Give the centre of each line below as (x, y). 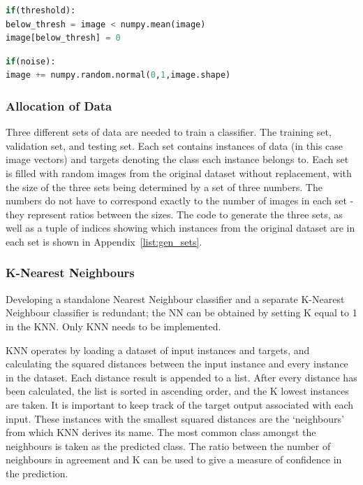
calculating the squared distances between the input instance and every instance (177, 364)
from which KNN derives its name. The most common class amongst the (161, 432)
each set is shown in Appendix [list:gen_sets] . (104, 241)
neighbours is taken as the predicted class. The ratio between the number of (168, 445)
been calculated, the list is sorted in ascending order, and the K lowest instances (177, 391)
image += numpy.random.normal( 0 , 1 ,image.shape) (118, 75)
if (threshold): (41, 10)
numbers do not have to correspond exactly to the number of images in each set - (180, 201)
